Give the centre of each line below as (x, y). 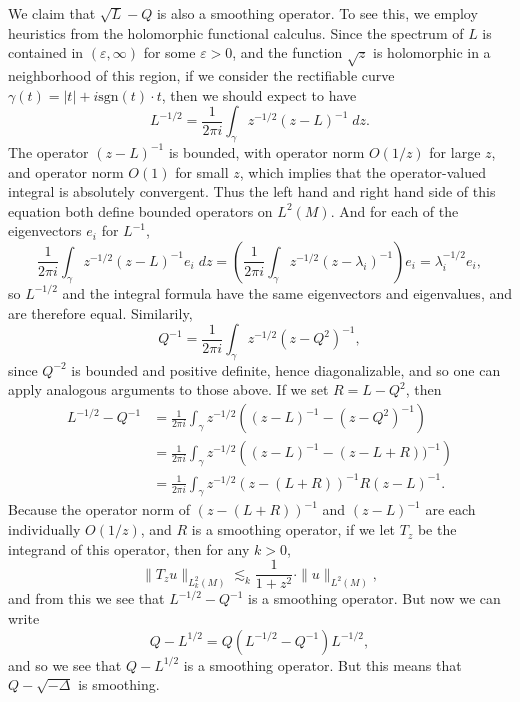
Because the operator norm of (99, 509)
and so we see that (65, 664)
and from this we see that (86, 598)
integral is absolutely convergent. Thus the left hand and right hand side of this (252, 191)
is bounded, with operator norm (266, 151)
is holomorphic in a (432, 52)
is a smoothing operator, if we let (293, 529)
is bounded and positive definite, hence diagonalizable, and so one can (286, 369)
